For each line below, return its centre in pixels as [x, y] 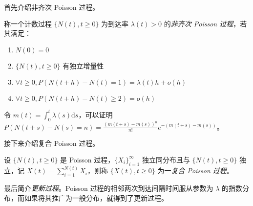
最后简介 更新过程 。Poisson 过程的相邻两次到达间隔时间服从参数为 [109, 188]
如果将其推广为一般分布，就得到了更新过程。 [96, 197]
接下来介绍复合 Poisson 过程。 [52, 143]
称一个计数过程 [28, 23]
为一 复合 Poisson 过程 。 [195, 171]
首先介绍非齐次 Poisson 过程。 [52, 7]
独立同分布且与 [166, 159]
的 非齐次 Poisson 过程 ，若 [205, 23]
